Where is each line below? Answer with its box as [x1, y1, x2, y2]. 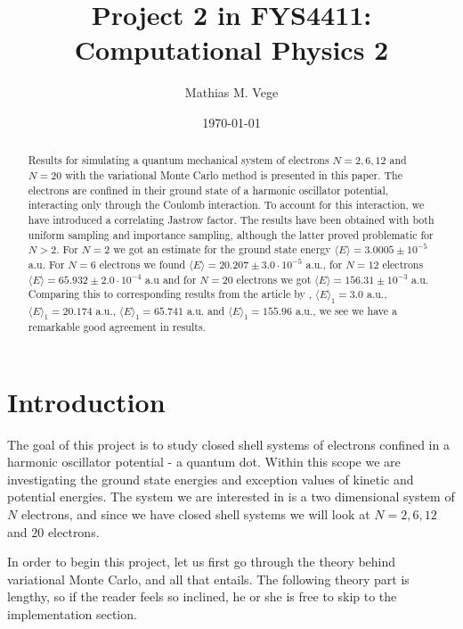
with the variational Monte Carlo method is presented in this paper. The [65, 167, 403, 182]
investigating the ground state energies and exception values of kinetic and [7, 469, 414, 488]
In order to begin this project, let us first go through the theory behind [7, 552, 396, 571]
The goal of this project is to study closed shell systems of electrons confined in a [7, 435, 450, 453]
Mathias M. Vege [184, 83, 279, 102]
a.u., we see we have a [295, 302, 397, 318]
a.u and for [145, 271, 197, 286]
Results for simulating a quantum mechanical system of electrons [28, 153, 329, 168]
